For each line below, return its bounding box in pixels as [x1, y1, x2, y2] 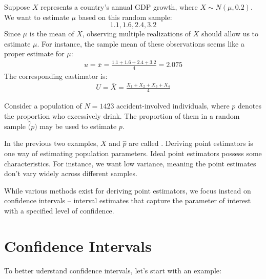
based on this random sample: [78, 11, 172, 22]
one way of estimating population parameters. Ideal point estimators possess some [4, 147, 262, 158]
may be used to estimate [39, 120, 117, 131]
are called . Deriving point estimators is [129, 138, 253, 148]
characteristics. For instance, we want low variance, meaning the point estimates [4, 158, 256, 168]
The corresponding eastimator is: [4, 71, 108, 81]
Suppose [4, 2, 30, 12]
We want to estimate [4, 11, 69, 22]
